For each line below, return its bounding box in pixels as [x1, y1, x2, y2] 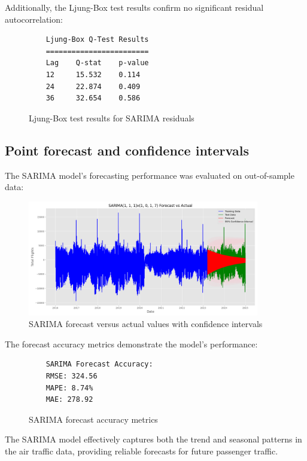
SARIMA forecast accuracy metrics [29, 413, 158, 425]
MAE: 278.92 [45, 395, 93, 404]
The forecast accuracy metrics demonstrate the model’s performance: [5, 337, 258, 350]
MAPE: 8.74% [45, 383, 93, 392]
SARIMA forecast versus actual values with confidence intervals [29, 317, 263, 330]
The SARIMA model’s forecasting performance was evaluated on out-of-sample [5, 169, 294, 181]
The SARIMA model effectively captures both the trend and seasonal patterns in [5, 433, 302, 445]
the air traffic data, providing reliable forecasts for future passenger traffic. [5, 444, 278, 457]
